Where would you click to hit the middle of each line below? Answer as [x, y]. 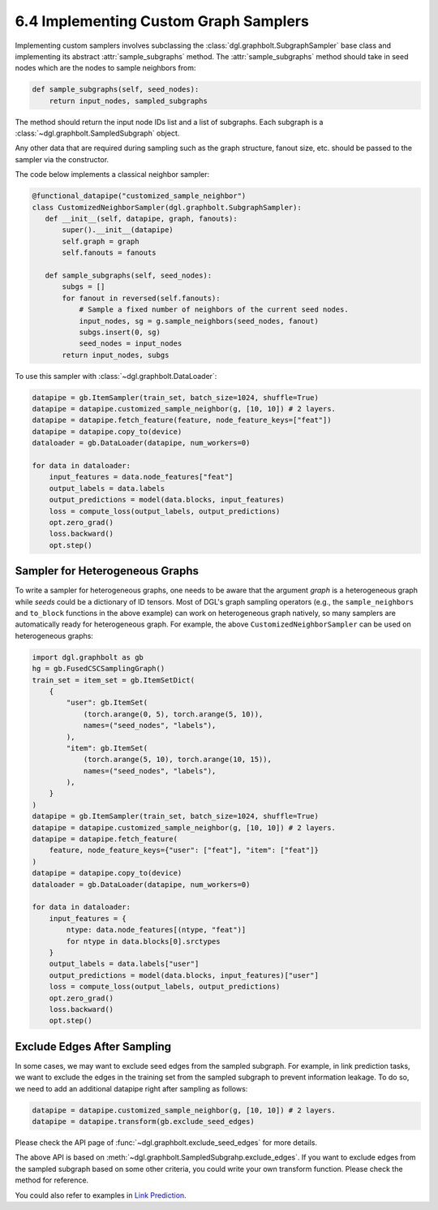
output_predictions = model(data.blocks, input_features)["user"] [184, 975]
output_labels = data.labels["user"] [124, 964]
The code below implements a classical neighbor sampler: [112, 174]
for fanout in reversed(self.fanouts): [141, 298]
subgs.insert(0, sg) [120, 332]
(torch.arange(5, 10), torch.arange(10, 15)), [177, 760]
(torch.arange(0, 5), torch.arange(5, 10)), [173, 714]
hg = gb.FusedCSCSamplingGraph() [99, 669]
